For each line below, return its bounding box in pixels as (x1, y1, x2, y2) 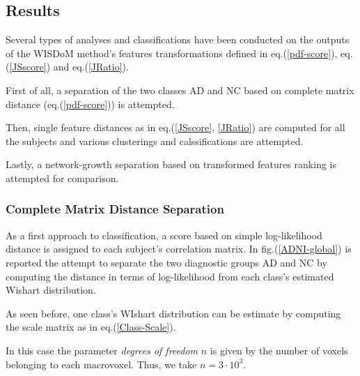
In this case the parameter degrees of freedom (6, 343, 198, 357)
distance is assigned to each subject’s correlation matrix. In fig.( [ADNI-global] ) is (6, 241, 352, 256)
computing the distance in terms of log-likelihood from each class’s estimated (6, 269, 334, 283)
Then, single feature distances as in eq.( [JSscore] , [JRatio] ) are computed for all (6, 120, 345, 135)
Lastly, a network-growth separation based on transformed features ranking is (6, 157, 337, 172)
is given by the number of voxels (210, 343, 348, 357)
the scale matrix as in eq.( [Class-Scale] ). (6, 319, 176, 334)
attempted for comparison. (6, 170, 119, 185)
